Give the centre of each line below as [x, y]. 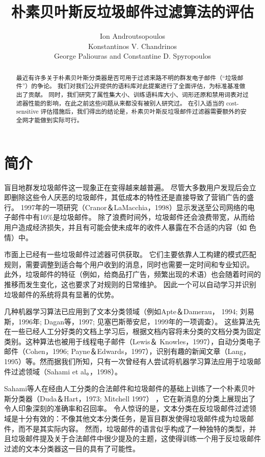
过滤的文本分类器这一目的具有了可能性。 [72, 448]
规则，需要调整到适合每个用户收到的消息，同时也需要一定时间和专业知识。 [129, 264]
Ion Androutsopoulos [132, 36]
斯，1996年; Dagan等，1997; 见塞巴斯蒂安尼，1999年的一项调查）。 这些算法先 [132, 321]
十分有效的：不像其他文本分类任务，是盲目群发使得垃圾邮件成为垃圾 [132, 418]
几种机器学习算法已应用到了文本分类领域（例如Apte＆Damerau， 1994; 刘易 [129, 311]
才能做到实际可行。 [56, 120]
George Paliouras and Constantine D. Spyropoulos [132, 56]
